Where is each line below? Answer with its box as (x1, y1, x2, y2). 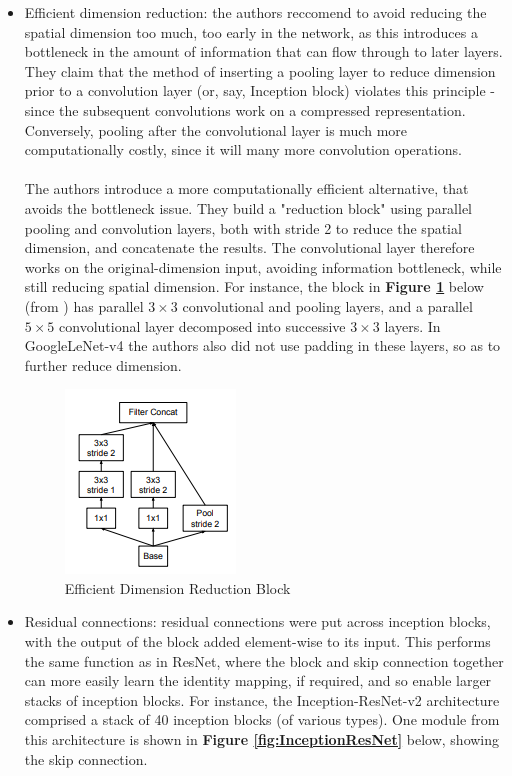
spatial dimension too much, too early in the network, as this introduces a (24, 21, 478, 42)
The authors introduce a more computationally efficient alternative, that (24, 178, 469, 199)
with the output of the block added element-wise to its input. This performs (24, 631, 491, 652)
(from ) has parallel (24, 295, 144, 316)
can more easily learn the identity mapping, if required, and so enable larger (24, 670, 492, 691)
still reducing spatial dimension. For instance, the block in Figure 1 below (24, 276, 484, 297)
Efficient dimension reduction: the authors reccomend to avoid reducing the (24, 2, 487, 22)
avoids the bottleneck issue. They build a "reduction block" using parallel (24, 197, 473, 218)
